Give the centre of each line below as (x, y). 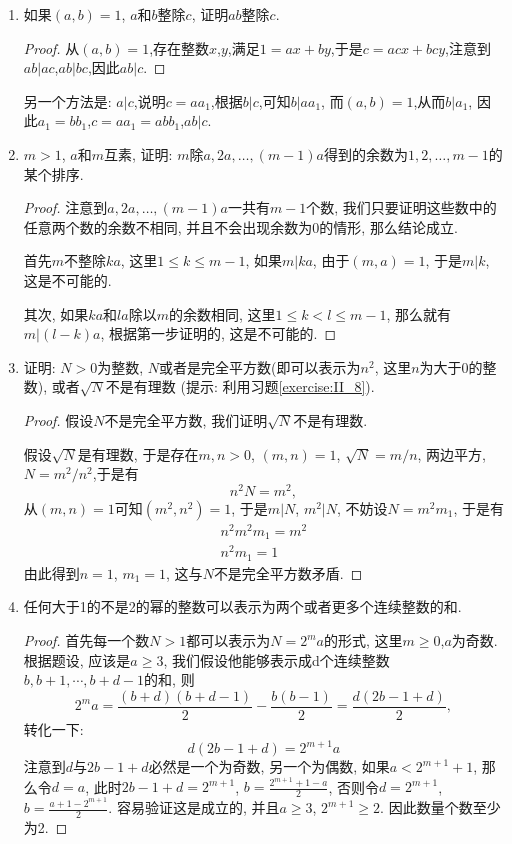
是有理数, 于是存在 (138, 453)
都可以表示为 (228, 640)
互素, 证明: (138, 153)
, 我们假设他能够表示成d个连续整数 (276, 659)
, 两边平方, (452, 453)
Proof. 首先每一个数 (86, 640)
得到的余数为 (365, 153)
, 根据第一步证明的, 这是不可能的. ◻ (218, 333)
